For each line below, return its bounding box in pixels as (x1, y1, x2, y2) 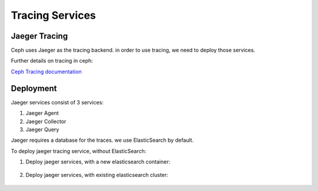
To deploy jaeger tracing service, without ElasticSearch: (11, 147, 147, 155)
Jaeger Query (25, 126, 59, 133)
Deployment (11, 83, 57, 93)
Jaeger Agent (25, 110, 59, 117)
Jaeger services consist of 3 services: (11, 98, 104, 105)
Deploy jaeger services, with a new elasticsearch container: (25, 158, 171, 165)
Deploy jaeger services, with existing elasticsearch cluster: (25, 172, 168, 179)
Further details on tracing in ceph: (11, 57, 94, 64)
